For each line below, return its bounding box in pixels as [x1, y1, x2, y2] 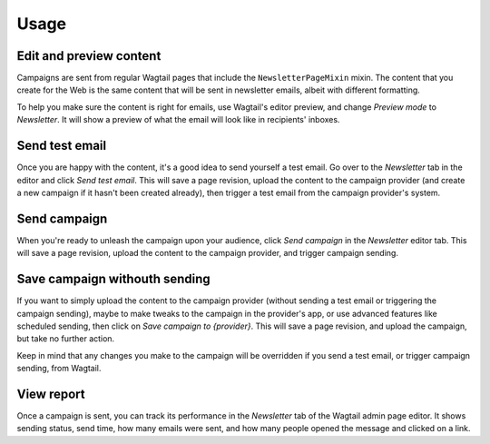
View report [16, 386, 85, 401]
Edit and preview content [16, 48, 162, 64]
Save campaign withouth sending [16, 271, 211, 287]
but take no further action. [16, 333, 115, 344]
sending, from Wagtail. [16, 363, 102, 374]
